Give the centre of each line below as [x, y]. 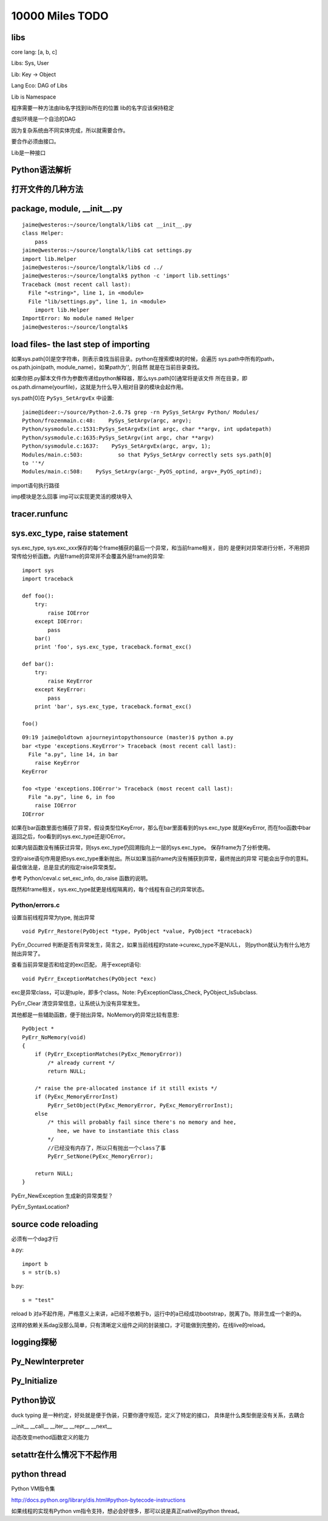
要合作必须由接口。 [35, 141]
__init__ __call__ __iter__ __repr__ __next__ [62, 1426]
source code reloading [55, 1224]
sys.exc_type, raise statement [70, 533]
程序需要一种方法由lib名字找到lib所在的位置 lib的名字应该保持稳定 [93, 108]
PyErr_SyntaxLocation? [40, 1206]
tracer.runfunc [39, 514]
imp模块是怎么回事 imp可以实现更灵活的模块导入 [72, 496]
